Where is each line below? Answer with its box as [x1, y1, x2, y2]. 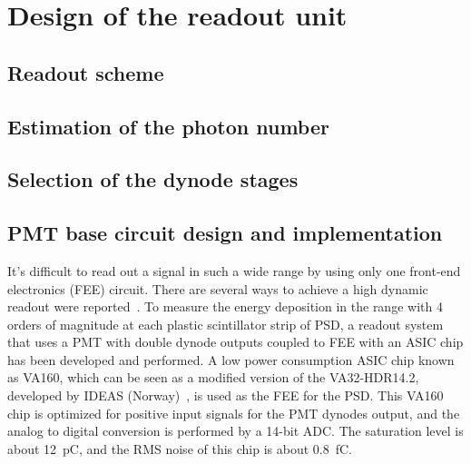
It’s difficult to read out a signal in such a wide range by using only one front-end [7, 261, 461, 280]
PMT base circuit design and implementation [7, 219, 443, 247]
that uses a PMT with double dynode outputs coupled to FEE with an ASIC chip [7, 332, 464, 351]
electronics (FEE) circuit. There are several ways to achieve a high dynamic [7, 279, 428, 298]
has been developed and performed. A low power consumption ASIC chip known [7, 350, 455, 369]
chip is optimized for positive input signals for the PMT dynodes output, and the [7, 403, 460, 422]
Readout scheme [7, 58, 164, 86]
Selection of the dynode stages [7, 165, 299, 193]
